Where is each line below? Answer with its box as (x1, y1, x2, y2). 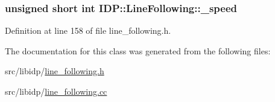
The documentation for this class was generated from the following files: (5, 44, 271, 57)
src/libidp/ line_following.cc (5, 85, 107, 97)
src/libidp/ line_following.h (5, 65, 104, 77)
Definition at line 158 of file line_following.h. (5, 24, 171, 37)
